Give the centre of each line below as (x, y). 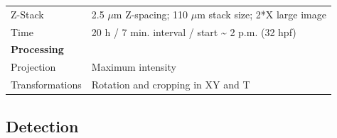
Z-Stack (27, 14)
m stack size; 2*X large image (262, 14)
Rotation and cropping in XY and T (171, 85)
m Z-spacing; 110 (151, 14)
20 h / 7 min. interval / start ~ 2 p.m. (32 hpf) (194, 31)
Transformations (46, 85)
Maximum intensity (134, 67)
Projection (33, 67)
